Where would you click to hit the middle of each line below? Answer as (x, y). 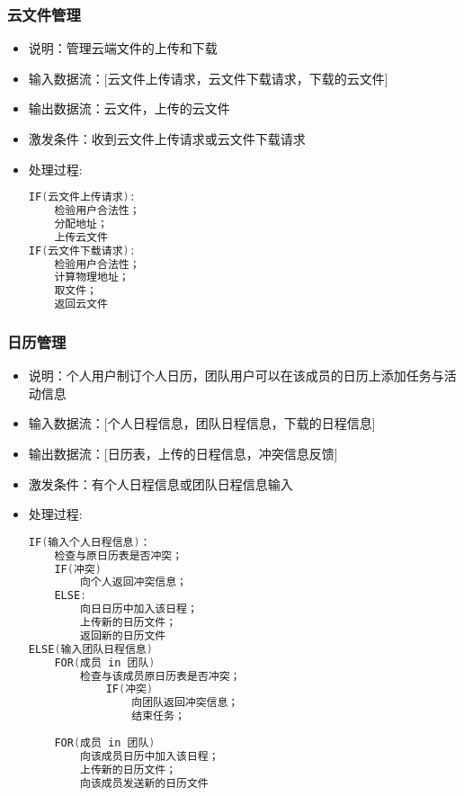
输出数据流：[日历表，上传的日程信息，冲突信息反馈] (183, 454)
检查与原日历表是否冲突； (119, 555)
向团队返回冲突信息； (185, 703)
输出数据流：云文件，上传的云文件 (129, 108)
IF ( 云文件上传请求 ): (82, 197)
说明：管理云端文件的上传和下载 (123, 48)
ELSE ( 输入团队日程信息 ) (90, 649)
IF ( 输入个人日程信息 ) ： (89, 542)
